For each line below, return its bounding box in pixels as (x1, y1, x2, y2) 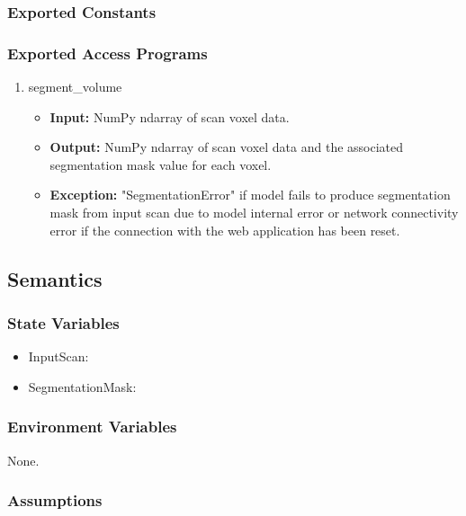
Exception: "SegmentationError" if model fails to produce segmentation (49, 185, 451, 204)
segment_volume (28, 77, 122, 96)
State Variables (7, 311, 120, 334)
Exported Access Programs (7, 41, 208, 64)
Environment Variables (7, 415, 177, 438)
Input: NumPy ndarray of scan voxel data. (49, 107, 290, 126)
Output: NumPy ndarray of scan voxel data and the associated (49, 138, 404, 156)
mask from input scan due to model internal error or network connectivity (49, 203, 459, 222)
